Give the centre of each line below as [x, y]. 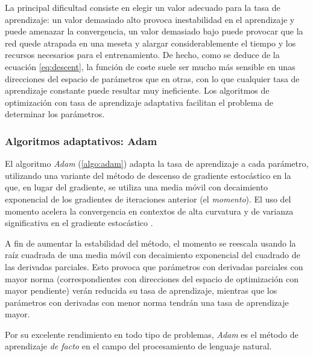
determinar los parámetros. [55, 114]
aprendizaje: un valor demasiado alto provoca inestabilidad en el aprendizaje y [150, 19]
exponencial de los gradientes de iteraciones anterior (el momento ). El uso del [148, 199]
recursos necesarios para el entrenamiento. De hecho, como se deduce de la [142, 55]
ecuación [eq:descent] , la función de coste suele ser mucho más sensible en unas [150, 66]
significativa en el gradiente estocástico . [79, 223]
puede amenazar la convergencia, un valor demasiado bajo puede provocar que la [154, 31]
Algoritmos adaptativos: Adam [81, 141]
